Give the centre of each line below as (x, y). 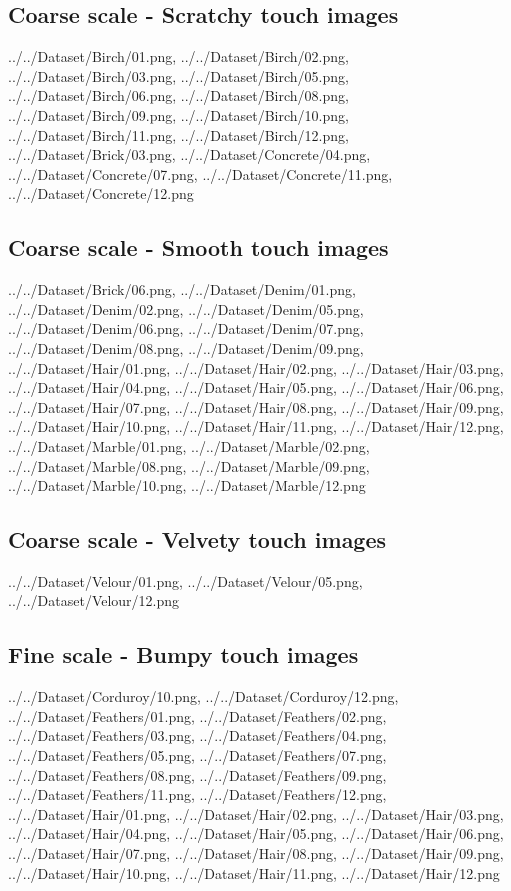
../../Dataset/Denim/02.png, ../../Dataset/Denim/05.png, (186, 308)
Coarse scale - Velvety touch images (197, 539)
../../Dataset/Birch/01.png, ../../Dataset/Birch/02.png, (178, 56)
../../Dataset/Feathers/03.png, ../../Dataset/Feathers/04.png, (197, 735)
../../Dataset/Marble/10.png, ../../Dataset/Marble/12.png (187, 485)
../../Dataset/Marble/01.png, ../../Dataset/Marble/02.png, (189, 445)
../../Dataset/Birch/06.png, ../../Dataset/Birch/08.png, (178, 95)
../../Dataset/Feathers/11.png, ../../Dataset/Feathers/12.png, (197, 794)
